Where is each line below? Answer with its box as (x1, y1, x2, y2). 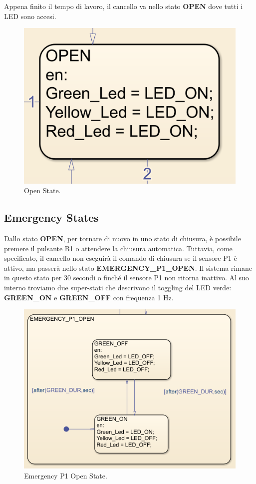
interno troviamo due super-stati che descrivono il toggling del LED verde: (4, 282, 232, 293)
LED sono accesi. (4, 11, 56, 21)
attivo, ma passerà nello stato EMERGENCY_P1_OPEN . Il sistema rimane (4, 262, 252, 273)
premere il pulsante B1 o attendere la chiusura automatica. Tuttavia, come (4, 243, 233, 253)
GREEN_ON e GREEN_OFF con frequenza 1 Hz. (4, 292, 174, 302)
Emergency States (4, 210, 99, 225)
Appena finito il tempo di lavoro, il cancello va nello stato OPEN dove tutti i (4, 1, 243, 11)
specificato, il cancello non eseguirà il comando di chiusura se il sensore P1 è (4, 253, 237, 263)
